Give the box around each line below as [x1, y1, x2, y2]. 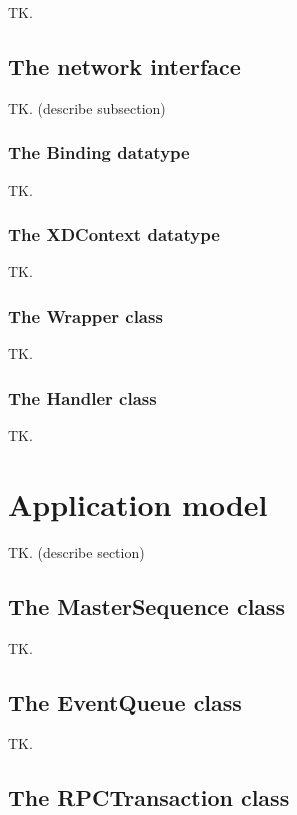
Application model [8, 483, 268, 524]
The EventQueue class [8, 686, 242, 717]
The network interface [8, 50, 241, 81]
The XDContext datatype [8, 222, 220, 247]
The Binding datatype [8, 140, 190, 165]
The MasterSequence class [8, 590, 286, 621]
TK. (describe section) [8, 541, 145, 562]
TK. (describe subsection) [8, 97, 166, 118]
